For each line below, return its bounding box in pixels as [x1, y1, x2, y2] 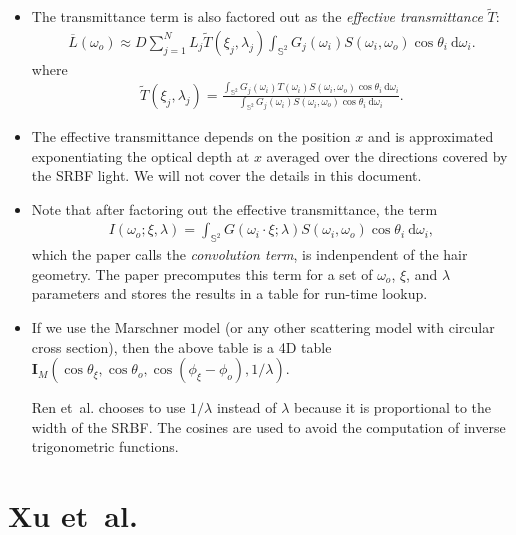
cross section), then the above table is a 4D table [31, 336, 332, 357]
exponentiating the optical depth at [31, 145, 250, 166]
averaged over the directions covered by [266, 145, 508, 166]
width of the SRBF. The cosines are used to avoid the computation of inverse [31, 416, 506, 437]
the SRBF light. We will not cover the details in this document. [31, 165, 422, 186]
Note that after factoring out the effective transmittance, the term [31, 198, 438, 219]
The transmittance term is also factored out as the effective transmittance [31, 6, 483, 27]
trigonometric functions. [31, 436, 179, 457]
